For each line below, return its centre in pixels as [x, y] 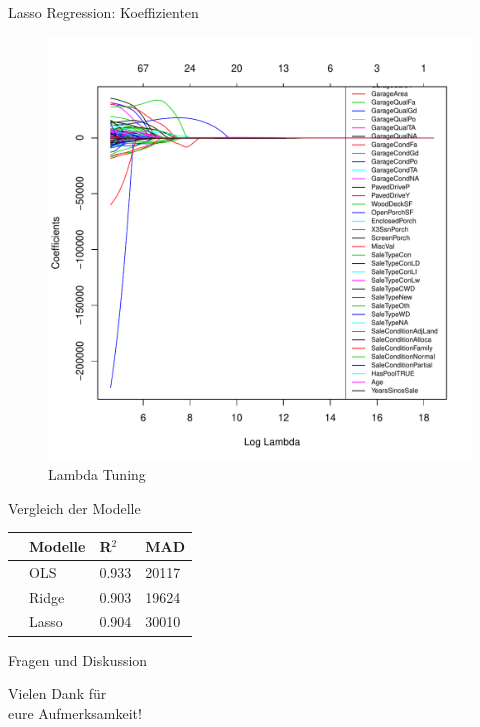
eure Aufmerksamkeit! [75, 712]
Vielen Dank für [57, 693]
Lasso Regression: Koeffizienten [103, 12]
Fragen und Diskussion [78, 659]
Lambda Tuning [97, 474]
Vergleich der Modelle [74, 507]
